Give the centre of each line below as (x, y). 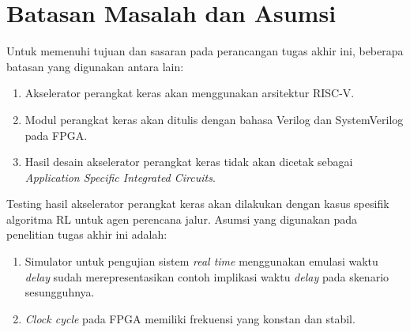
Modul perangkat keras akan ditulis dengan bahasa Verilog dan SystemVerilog (214, 119)
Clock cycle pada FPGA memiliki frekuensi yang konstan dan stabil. (190, 318)
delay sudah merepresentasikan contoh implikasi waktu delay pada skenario (207, 276)
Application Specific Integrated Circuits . (120, 177)
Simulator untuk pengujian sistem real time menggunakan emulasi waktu (201, 261)
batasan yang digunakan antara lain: (95, 66)
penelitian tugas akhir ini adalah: (87, 234)
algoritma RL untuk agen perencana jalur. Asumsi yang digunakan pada (182, 219)
